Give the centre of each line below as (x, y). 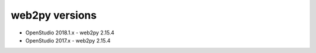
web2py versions (54, 15)
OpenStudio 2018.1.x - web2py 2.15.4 (70, 33)
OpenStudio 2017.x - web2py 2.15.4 (68, 40)
